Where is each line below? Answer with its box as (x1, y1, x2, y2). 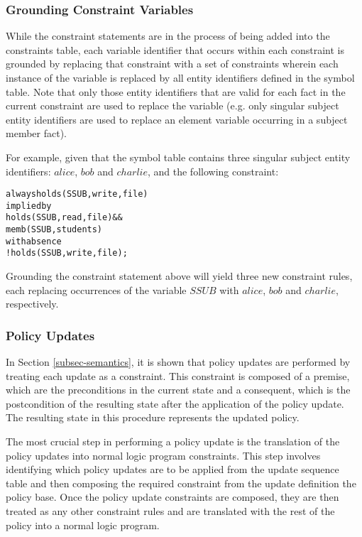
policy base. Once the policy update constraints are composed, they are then (6, 489, 339, 504)
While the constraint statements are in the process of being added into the (6, 28, 330, 43)
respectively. (6, 296, 59, 311)
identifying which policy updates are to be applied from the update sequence (6, 462, 339, 477)
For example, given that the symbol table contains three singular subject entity (6, 149, 351, 164)
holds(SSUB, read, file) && (6, 212, 123, 223)
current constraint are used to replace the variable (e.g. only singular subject (6, 98, 339, 113)
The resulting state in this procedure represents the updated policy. (6, 410, 300, 425)
